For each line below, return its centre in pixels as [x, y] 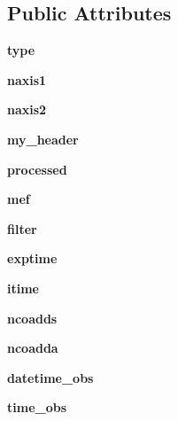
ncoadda [33, 348]
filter [22, 228]
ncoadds [32, 318]
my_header [43, 139]
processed [37, 169]
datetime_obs [50, 377]
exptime [32, 258]
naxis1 [27, 79]
